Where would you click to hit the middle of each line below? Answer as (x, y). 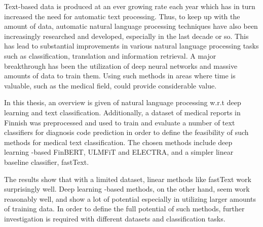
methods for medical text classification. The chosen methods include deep (118, 142)
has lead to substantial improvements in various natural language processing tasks (131, 46)
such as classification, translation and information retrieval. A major (110, 55)
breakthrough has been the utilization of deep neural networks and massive (121, 65)
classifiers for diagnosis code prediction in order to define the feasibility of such (126, 132)
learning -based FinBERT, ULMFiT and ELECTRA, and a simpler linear (119, 152)
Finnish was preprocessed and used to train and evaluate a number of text (120, 122)
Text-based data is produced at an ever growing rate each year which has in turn (130, 6)
